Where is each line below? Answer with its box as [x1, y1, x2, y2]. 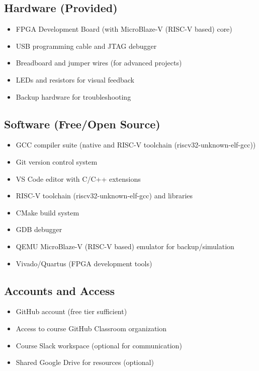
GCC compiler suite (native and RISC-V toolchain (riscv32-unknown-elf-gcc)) [16, 139, 256, 150]
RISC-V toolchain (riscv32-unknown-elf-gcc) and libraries [16, 190, 193, 201]
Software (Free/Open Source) [4, 116, 160, 131]
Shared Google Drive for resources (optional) [16, 357, 154, 367]
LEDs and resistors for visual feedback [16, 74, 134, 85]
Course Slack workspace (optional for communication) [16, 340, 182, 350]
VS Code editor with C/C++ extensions [16, 173, 141, 184]
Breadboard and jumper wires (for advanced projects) [16, 57, 182, 68]
